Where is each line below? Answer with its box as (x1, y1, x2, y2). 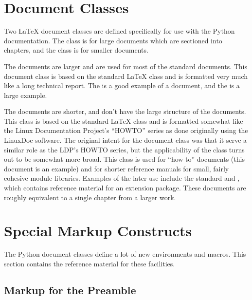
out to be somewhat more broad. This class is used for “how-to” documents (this (4, 154, 245, 164)
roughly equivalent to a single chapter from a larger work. (4, 192, 176, 202)
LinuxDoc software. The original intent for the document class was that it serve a (4, 135, 247, 145)
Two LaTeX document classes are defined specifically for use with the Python (4, 26, 235, 36)
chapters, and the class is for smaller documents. (4, 45, 148, 55)
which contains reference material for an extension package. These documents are (4, 183, 246, 193)
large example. (4, 90, 47, 100)
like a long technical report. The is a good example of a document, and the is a (4, 80, 240, 91)
